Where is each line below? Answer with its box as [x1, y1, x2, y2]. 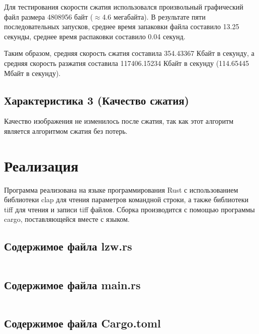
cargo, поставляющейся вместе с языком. [4, 214, 130, 224]
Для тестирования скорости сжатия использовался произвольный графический [4, 2, 243, 12]
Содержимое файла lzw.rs [4, 238, 132, 254]
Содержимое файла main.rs [4, 277, 141, 292]
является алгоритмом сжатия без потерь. [4, 125, 128, 136]
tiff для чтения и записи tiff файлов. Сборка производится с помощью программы [4, 204, 255, 214]
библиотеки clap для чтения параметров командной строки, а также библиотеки [4, 194, 249, 205]
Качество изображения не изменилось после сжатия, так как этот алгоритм [4, 116, 234, 126]
